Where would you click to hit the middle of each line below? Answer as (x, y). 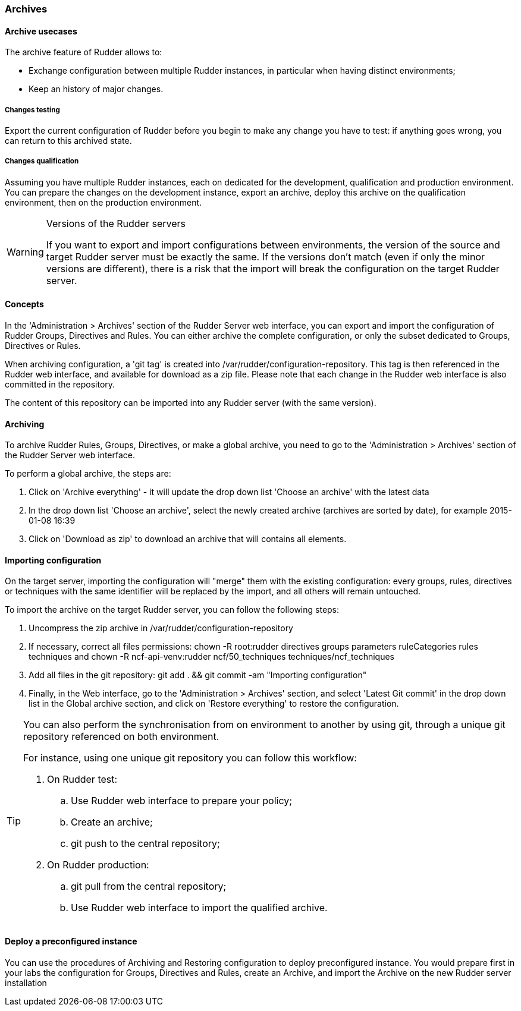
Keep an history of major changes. (96, 89)
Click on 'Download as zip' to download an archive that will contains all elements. (188, 539)
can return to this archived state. (68, 141)
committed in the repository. (60, 384)
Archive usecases (41, 31)
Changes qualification (42, 161)
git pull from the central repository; (149, 886)
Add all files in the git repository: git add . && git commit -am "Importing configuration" (198, 675)
